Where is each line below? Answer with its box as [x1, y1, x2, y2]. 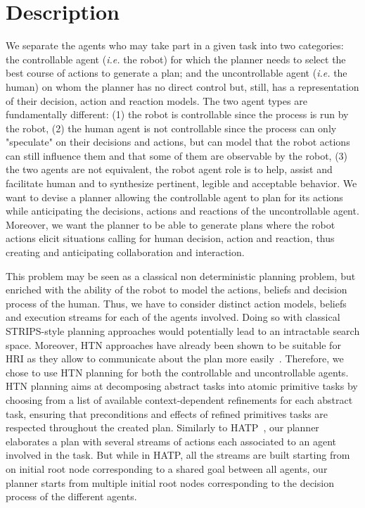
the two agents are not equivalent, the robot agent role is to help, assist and [6, 162, 333, 177]
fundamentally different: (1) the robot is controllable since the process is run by [6, 107, 349, 122]
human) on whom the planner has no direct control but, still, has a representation [6, 79, 359, 94]
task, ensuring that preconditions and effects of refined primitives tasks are [6, 406, 328, 421]
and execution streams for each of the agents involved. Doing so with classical [6, 310, 340, 324]
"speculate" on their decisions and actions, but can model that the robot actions [6, 134, 350, 149]
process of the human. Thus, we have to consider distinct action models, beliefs [6, 296, 347, 310]
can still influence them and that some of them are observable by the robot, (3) [6, 148, 348, 163]
